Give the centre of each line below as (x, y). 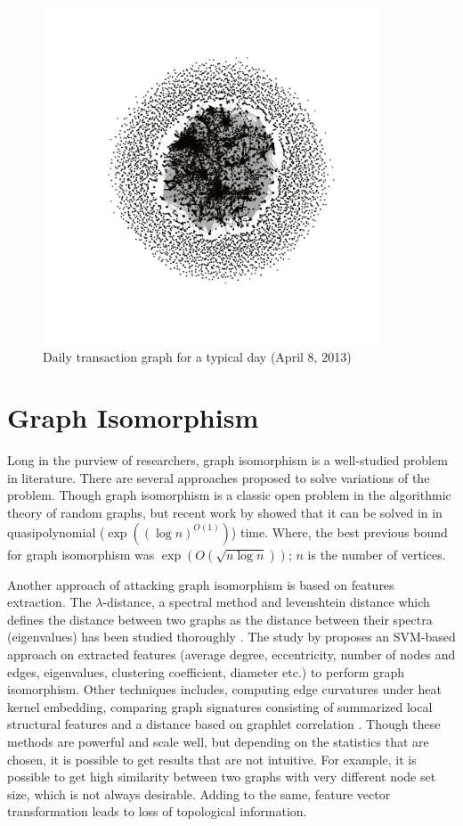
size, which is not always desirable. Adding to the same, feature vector (199, 793)
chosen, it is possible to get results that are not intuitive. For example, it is (212, 759)
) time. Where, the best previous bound (339, 532)
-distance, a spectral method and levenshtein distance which (266, 602)
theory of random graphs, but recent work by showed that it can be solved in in (225, 513)
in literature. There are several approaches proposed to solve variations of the (219, 477)
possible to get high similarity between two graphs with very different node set (222, 777)
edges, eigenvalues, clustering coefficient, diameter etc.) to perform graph (206, 671)
